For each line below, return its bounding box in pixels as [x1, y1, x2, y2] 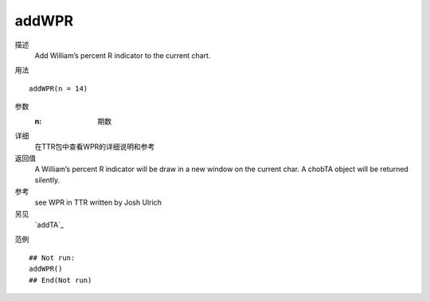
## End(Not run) [29, 276, 92, 284]
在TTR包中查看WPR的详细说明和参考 [34, 142, 155, 151]
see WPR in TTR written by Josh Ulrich [34, 197, 162, 207]
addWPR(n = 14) [29, 84, 88, 93]
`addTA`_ [34, 220, 64, 230]
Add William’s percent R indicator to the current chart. [34, 50, 211, 60]
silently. [34, 175, 60, 185]
